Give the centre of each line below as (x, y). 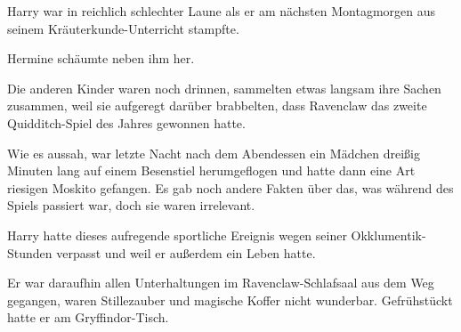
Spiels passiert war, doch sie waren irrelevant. (131, 205)
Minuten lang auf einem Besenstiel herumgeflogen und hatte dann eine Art (211, 170)
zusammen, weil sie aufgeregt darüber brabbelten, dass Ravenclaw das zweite (217, 105)
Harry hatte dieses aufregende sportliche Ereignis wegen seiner (177, 235)
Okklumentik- (388, 235)
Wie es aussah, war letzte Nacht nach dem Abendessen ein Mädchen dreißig (214, 153)
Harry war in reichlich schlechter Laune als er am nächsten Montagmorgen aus (222, 11)
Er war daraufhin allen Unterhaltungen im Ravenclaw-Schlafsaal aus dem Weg (221, 283)
